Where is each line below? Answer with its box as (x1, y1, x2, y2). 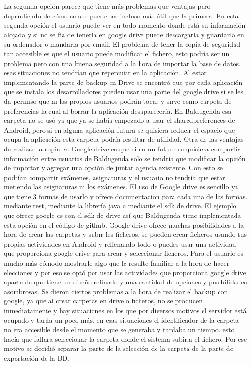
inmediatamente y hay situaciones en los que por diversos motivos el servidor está (4, 305, 247, 315)
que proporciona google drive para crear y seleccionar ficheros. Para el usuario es (4, 248, 243, 258)
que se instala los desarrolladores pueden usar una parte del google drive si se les (4, 86, 244, 97)
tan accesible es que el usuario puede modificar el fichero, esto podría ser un (4, 48, 230, 58)
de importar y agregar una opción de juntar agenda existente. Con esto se (4, 163, 223, 173)
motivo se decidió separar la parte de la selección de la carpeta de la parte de (4, 343, 233, 353)
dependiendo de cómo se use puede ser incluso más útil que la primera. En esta (4, 10, 239, 20)
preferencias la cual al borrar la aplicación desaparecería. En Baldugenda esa (4, 105, 232, 116)
